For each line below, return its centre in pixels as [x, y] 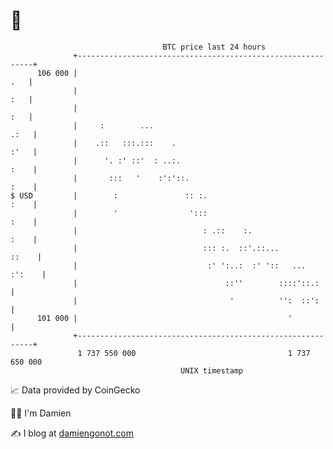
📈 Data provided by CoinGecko [75, 390]
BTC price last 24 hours [214, 47]
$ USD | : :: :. [109, 195]
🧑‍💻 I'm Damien [41, 413]
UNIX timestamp [212, 370]
